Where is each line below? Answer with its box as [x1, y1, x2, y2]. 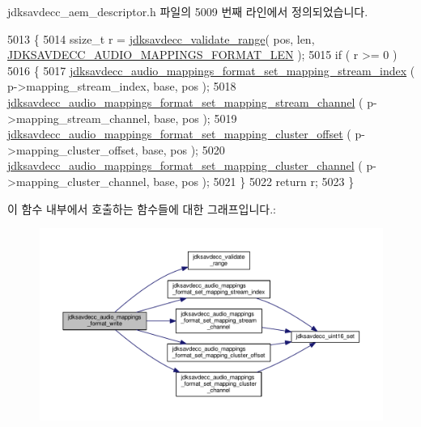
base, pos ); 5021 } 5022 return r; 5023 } [153, 172, 355, 189]
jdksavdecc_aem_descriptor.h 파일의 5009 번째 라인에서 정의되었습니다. [7, 3, 368, 19]
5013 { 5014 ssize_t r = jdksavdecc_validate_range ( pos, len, [7, 30, 315, 47]
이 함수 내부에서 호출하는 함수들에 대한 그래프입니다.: [7, 200, 276, 217]
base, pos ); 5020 [142, 141, 225, 158]
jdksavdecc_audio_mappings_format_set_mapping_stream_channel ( [7, 93, 364, 110]
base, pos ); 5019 [153, 109, 237, 126]
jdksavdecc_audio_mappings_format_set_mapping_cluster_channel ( [7, 157, 363, 174]
